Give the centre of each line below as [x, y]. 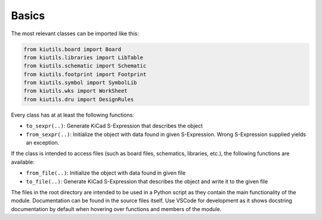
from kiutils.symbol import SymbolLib [80, 83]
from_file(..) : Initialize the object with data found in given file [106, 173]
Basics [28, 16]
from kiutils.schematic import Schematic [85, 66]
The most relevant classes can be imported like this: [75, 33]
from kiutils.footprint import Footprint [85, 74]
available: [23, 162]
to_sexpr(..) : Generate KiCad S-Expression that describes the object [114, 126]
